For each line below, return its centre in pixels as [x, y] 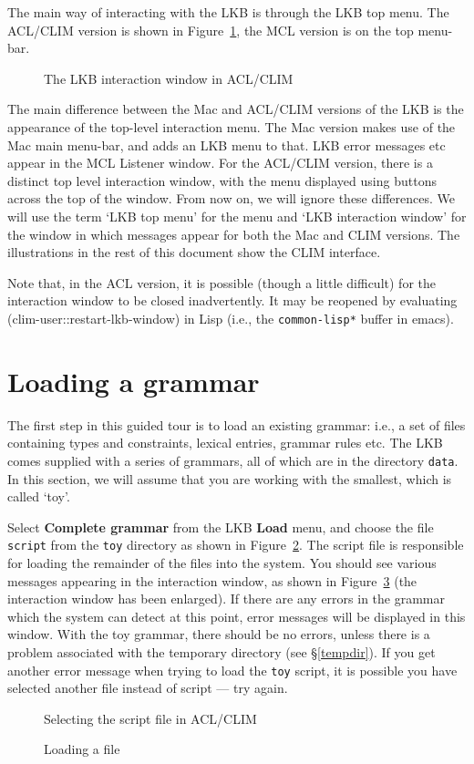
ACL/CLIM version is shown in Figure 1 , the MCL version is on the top [211, 30]
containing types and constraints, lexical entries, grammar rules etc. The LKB [225, 443]
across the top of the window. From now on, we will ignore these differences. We [231, 198]
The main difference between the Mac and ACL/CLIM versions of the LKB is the [236, 109]
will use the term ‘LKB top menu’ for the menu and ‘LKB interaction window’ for [237, 216]
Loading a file [82, 749]
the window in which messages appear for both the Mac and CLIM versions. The [234, 234]
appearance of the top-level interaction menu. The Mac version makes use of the [232, 126]
